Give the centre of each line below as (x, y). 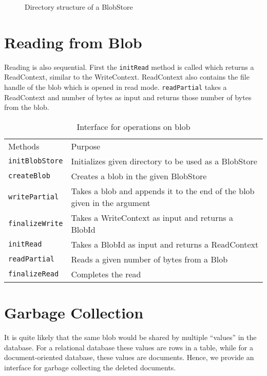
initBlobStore (36, 161)
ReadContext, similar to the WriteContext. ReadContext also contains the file (127, 77)
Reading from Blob (73, 42)
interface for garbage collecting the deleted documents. (90, 367)
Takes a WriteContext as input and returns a (152, 217)
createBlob (29, 176)
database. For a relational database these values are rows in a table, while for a (129, 347)
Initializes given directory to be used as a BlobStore (164, 161)
